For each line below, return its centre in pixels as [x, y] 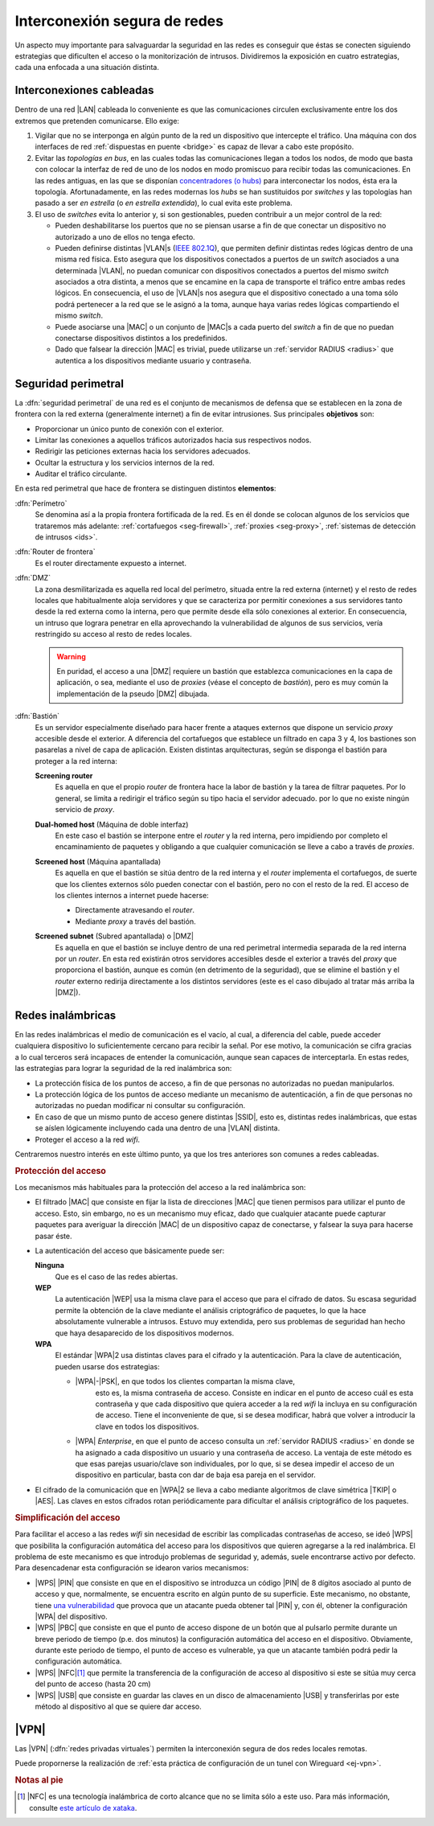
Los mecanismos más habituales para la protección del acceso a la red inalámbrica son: [160, 1187]
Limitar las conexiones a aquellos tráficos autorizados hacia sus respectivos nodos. [173, 440]
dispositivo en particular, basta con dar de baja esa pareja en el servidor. [196, 1475]
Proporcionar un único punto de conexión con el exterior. [129, 429]
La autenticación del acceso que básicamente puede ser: [130, 1250]
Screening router [64, 776]
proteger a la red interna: [76, 761]
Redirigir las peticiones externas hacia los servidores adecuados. [143, 451]
